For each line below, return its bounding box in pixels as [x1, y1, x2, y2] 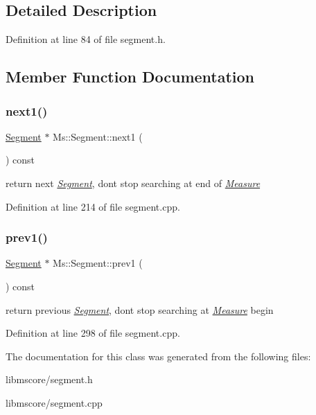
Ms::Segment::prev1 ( [53, 256, 143, 270]
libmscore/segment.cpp [6, 395, 103, 409]
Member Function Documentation [6, 66, 255, 87]
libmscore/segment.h [6, 372, 93, 387]
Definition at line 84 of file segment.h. [6, 32, 166, 46]
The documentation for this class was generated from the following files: [6, 348, 311, 363]
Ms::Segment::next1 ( [53, 129, 143, 143]
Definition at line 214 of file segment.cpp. [6, 199, 180, 213]
